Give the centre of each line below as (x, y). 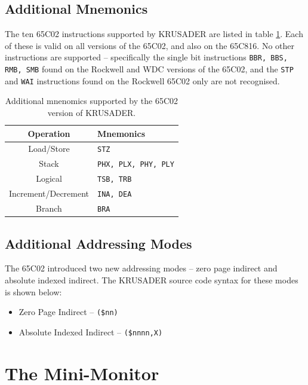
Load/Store (49, 149)
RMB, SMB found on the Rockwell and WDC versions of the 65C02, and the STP (149, 69)
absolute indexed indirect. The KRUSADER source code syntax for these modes (152, 279)
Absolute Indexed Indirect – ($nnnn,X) (91, 331)
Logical (49, 178)
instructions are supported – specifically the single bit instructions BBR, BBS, (146, 57)
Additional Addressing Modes (98, 243)
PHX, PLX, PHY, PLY (136, 165)
